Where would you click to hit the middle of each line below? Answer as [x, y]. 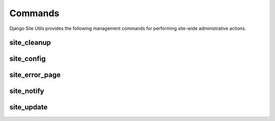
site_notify [27, 91]
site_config [28, 59]
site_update [29, 107]
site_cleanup [30, 43]
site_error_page [35, 75]
